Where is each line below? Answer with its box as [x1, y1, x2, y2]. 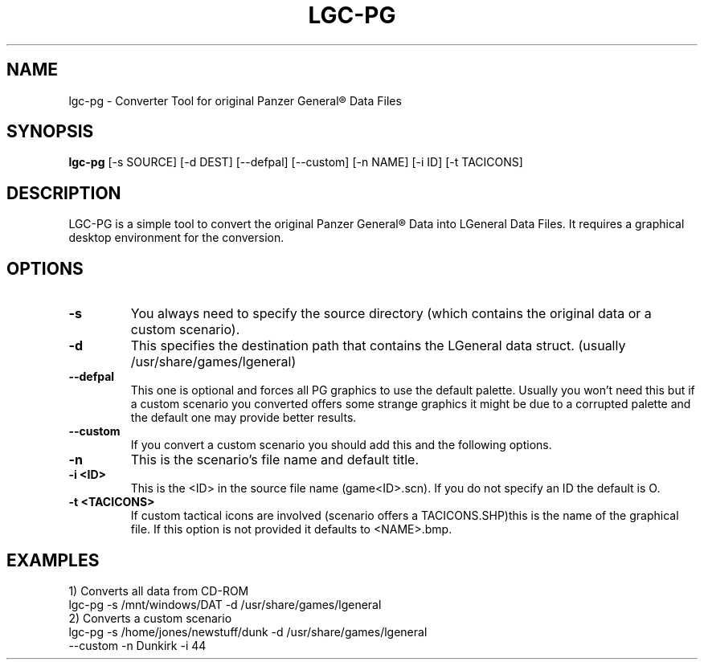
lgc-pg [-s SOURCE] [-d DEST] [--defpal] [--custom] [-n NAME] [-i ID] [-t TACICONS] [68, 155, 523, 170]
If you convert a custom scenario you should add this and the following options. [130, 438, 552, 452]
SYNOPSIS [6, 121, 94, 142]
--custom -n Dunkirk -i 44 [68, 638, 207, 652]
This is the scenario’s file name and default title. [130, 451, 419, 468]
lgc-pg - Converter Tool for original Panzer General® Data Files [68, 93, 402, 108]
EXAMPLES [6, 550, 100, 570]
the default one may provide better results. [130, 411, 357, 425]
